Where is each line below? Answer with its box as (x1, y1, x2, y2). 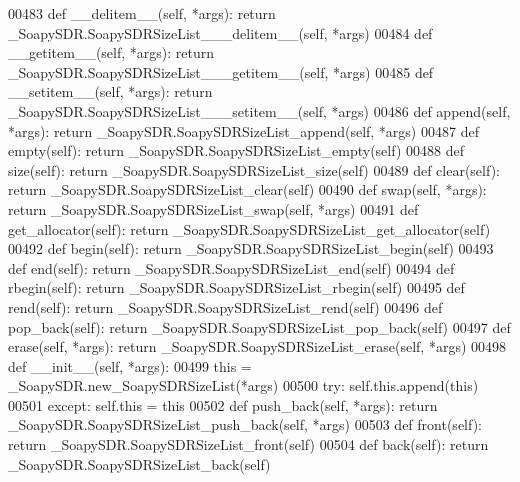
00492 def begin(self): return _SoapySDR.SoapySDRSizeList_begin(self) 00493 (8, 238, 494, 259)
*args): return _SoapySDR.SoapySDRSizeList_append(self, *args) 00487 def (8, 120, 479, 141)
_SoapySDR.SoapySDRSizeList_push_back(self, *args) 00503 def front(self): (8, 414, 483, 435)
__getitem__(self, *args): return (8, 42, 215, 63)
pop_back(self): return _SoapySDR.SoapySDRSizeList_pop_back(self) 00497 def (8, 316, 511, 337)
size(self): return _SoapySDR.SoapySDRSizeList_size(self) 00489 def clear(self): (8, 159, 500, 180)
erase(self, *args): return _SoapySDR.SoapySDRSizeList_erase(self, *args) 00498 (8, 336, 507, 357)
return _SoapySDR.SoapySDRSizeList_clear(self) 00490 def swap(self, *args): (8, 179, 487, 200)
